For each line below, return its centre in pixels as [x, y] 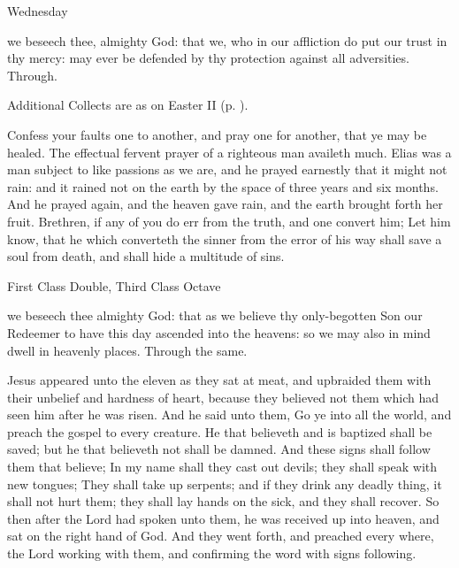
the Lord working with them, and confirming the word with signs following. [212, 553]
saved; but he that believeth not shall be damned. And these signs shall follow [219, 449]
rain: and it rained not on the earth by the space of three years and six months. [223, 186]
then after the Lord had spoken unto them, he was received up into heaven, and [223, 518]
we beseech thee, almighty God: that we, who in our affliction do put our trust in [227, 40]
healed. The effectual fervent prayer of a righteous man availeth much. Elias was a [229, 152]
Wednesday [38, 11]
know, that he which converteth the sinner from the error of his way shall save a [225, 238]
